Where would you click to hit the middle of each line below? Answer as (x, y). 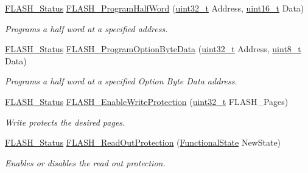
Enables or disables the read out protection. (85, 162)
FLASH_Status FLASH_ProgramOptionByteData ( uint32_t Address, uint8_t (153, 49)
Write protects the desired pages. (65, 122)
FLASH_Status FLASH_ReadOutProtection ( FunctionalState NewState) (143, 142)
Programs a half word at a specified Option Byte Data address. (121, 81)
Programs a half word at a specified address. (86, 28)
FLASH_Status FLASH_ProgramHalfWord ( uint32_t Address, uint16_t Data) (155, 8)
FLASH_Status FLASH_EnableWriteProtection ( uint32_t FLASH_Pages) (147, 101)
